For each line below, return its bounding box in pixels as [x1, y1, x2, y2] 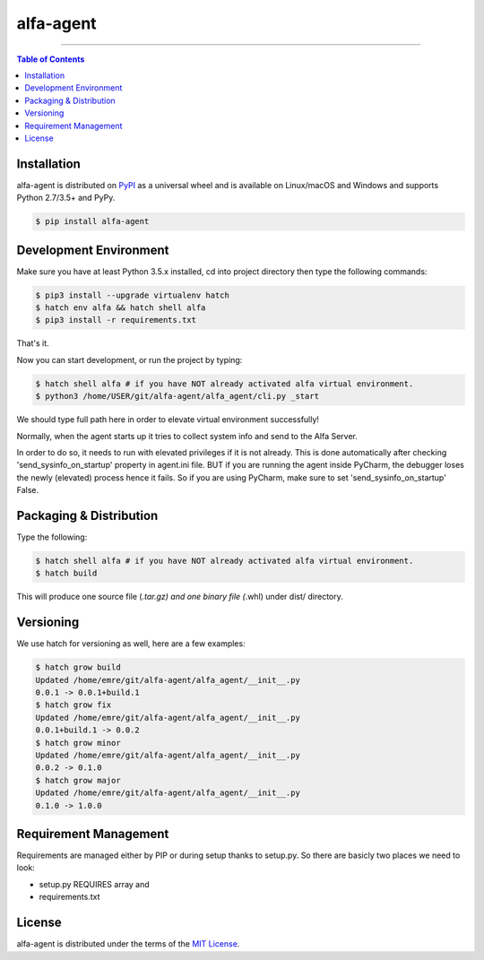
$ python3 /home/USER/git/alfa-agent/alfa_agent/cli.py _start [35, 391, 320, 402]
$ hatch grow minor [35, 738, 121, 748]
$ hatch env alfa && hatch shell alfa [35, 303, 206, 313]
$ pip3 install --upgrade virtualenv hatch [35, 290, 230, 300]
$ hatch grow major [35, 775, 121, 785]
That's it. [16, 338, 49, 349]
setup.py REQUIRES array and [39, 878, 150, 889]
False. [16, 485, 39, 496]
